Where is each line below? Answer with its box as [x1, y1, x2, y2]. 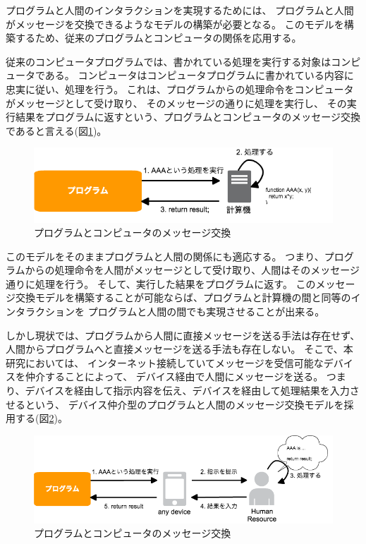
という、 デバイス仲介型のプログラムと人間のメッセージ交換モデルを [25, 397, 344, 411]
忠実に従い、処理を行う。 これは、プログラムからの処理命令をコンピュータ [6, 81, 354, 96]
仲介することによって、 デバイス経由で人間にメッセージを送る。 [25, 369, 324, 384]
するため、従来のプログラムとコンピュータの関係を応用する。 [15, 30, 302, 45]
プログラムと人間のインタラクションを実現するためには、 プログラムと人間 [6, 3, 354, 17]
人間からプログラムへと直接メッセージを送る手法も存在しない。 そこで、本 [6, 341, 353, 356]
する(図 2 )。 [15, 411, 68, 425]
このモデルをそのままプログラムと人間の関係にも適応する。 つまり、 [6, 248, 324, 263]
